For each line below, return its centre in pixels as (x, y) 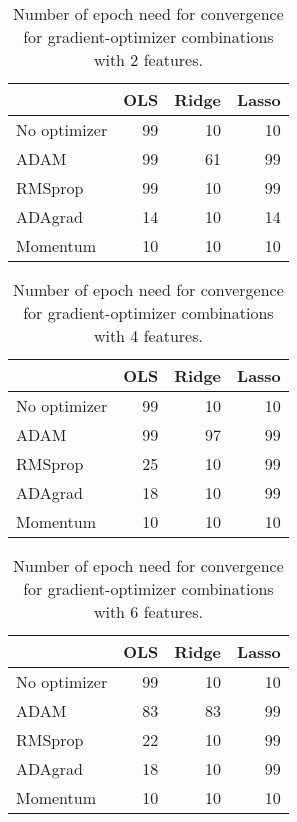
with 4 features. (148, 335)
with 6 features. (148, 611)
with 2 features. (148, 59)
